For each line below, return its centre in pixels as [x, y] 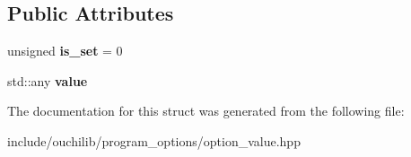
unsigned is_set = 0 [65, 51]
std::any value [48, 80]
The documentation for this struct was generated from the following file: [206, 111]
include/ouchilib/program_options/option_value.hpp [154, 140]
